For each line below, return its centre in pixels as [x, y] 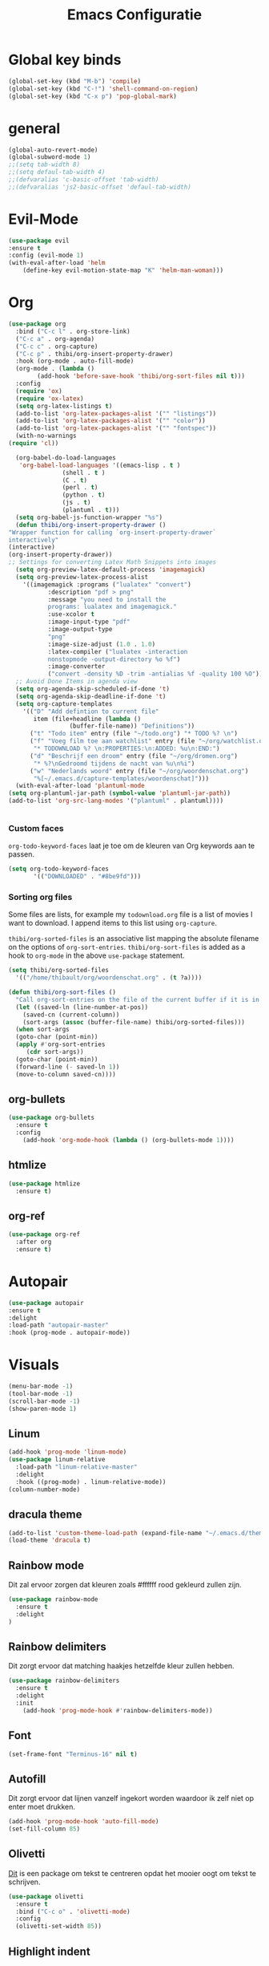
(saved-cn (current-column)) [71, 1015]
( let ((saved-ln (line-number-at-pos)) [82, 1007]
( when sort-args [42, 1030]
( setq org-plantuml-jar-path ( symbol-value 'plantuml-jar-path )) [119, 793]
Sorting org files [40, 897]
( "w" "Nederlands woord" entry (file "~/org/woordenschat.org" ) [139, 771]
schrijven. [24, 1882]
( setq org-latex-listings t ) [64, 406]
